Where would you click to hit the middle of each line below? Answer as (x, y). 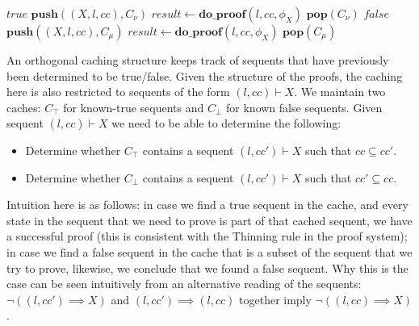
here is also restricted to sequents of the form (118, 92)
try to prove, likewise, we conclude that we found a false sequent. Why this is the (207, 267)
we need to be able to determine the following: (226, 123)
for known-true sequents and (134, 107)
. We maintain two (340, 92)
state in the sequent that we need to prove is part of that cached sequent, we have (209, 220)
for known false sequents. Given (304, 107)
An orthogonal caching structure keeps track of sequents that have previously (198, 60)
